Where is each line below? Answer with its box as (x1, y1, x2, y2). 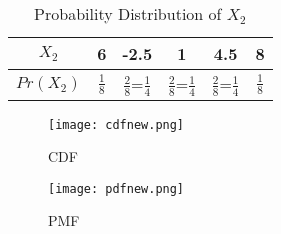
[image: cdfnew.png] (48, 117, 185, 132)
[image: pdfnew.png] (48, 181, 185, 196)
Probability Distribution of (34, 2, 222, 25)
